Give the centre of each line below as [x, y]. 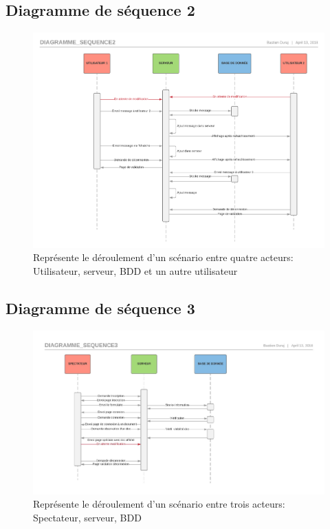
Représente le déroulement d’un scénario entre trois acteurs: [159, 504]
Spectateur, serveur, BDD [87, 517]
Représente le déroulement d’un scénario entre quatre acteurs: [163, 257]
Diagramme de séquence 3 [100, 308]
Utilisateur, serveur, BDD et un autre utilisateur [135, 270]
